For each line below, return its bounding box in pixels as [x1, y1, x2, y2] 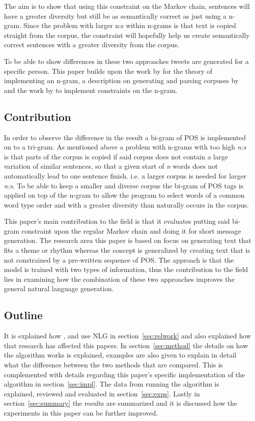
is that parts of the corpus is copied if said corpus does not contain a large [4, 151, 228, 161]
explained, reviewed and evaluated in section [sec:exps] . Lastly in [4, 388, 200, 398]
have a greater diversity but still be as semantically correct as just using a [4, 10, 227, 21]
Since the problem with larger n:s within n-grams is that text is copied [23, 20, 236, 30]
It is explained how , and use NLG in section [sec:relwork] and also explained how [4, 331, 252, 341]
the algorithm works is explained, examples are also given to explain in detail [4, 350, 236, 360]
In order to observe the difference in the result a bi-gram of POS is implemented [4, 132, 246, 142]
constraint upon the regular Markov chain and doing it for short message [21, 225, 241, 236]
